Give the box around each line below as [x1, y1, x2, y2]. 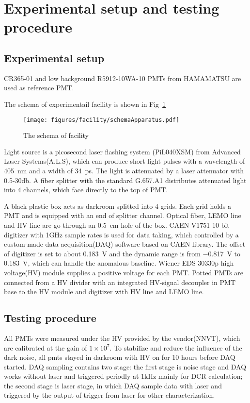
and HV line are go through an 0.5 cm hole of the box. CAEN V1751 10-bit [4, 219, 230, 230]
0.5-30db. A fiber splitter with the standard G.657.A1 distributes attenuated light [4, 175, 247, 185]
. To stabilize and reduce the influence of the [109, 342, 242, 353]
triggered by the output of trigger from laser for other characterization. [4, 390, 215, 400]
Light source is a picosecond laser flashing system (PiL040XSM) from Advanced [4, 146, 241, 156]
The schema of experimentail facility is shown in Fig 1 [4, 99, 166, 109]
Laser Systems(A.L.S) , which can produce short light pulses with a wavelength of [4, 156, 245, 166]
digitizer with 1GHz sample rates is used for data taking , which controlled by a [4, 229, 239, 239]
